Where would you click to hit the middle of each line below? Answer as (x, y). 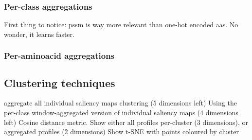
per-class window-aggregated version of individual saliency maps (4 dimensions (121, 113)
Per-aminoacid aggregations (59, 56)
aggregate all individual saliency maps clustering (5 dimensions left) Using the (120, 103)
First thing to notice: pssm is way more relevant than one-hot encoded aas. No (121, 25)
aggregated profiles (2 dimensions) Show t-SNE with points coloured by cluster (121, 131)
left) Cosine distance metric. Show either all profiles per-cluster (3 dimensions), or (126, 122)
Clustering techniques (60, 82)
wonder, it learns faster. (39, 34)
